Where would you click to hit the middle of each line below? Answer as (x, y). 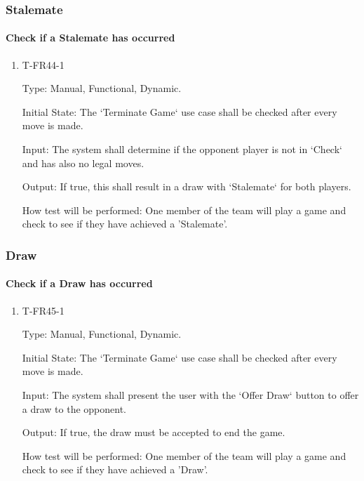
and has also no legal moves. (83, 163)
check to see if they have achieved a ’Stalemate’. (125, 224)
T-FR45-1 (43, 310)
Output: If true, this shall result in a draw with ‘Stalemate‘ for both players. (187, 186)
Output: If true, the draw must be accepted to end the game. (154, 432)
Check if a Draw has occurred (79, 283)
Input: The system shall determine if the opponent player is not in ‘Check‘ (182, 149)
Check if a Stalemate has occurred (90, 38)
